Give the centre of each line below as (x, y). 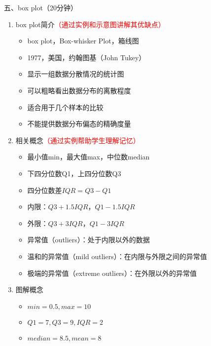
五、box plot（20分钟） (41, 7)
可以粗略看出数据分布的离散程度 (79, 90)
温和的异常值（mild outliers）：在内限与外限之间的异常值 (117, 256)
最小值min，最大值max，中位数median (88, 157)
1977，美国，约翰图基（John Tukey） (87, 57)
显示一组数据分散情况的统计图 (76, 74)
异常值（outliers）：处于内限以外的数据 (88, 240)
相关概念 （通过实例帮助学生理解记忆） (78, 140)
